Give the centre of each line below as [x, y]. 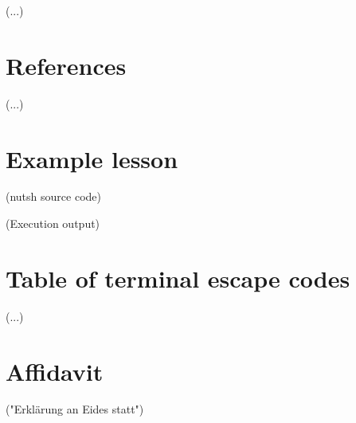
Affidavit [55, 371]
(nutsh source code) [53, 196]
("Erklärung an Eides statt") [75, 409]
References [66, 65]
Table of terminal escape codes [178, 278]
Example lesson [92, 158]
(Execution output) [53, 223]
